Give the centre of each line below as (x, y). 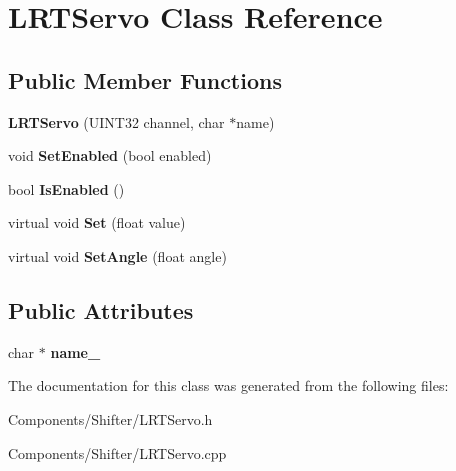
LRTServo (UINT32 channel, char (116, 121)
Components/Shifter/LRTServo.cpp (117, 452)
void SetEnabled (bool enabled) (110, 155)
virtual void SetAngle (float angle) (117, 255)
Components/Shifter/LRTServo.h (110, 418)
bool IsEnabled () (66, 188)
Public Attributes (101, 309)
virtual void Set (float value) (97, 222)
